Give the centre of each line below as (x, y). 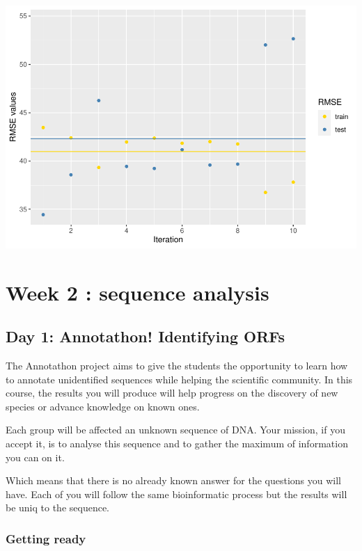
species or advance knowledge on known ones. (103, 406)
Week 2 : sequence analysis (137, 292)
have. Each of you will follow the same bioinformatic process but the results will (176, 494)
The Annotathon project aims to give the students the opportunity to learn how (177, 366)
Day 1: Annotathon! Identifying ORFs (145, 336)
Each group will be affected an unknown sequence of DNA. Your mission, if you (175, 430)
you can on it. (35, 457)
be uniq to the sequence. (58, 508)
